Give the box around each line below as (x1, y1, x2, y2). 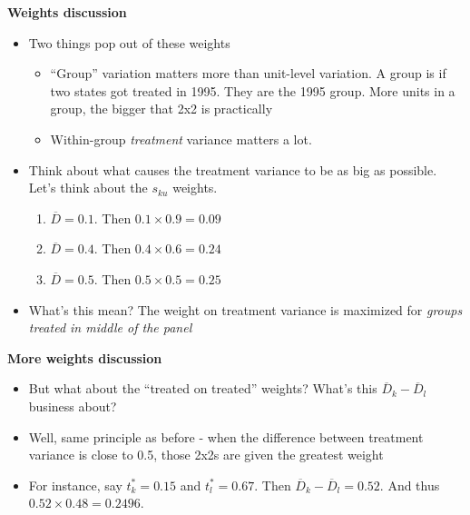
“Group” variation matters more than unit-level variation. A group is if (50, 64, 446, 83)
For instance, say (28, 475, 122, 494)
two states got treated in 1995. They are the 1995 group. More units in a (50, 81, 455, 100)
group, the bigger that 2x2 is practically (50, 99, 273, 118)
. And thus (379, 475, 440, 494)
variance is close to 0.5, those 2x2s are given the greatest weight (28, 445, 384, 464)
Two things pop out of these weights (28, 33, 230, 52)
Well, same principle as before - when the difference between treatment (28, 427, 424, 446)
